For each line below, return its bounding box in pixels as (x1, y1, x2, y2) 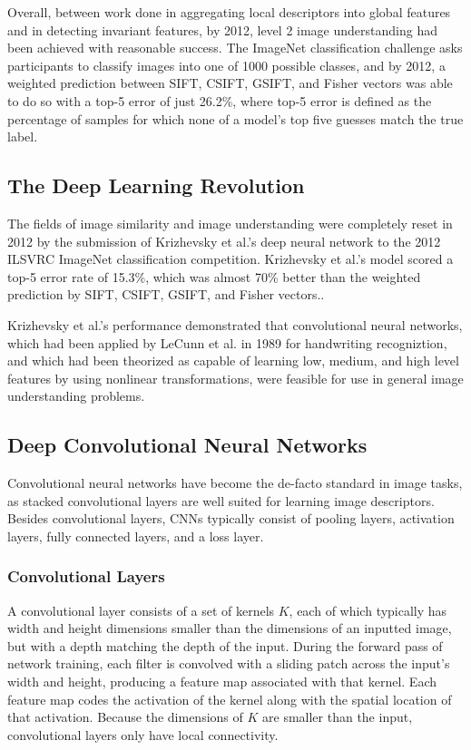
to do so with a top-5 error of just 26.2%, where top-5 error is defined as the (7, 91, 432, 110)
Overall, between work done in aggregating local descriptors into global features (7, 3, 451, 21)
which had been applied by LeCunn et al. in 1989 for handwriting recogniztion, (7, 333, 447, 352)
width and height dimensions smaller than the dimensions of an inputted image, (7, 619, 452, 638)
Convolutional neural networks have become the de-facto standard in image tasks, (7, 473, 463, 492)
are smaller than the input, (262, 707, 413, 726)
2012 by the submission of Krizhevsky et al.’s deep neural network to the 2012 (7, 231, 441, 250)
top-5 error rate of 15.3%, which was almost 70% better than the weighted (7, 267, 421, 286)
